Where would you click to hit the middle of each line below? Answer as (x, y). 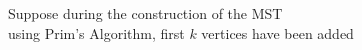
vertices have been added (277, 32)
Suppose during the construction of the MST (145, 13)
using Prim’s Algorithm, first (96, 32)
